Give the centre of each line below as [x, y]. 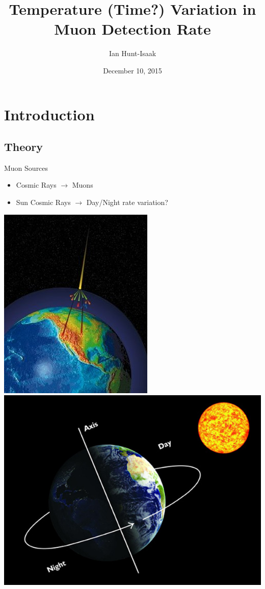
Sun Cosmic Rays [43, 202]
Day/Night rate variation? [127, 202]
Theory [24, 147]
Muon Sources [26, 168]
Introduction [49, 114]
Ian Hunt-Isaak [132, 53]
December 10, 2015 [132, 70]
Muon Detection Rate [132, 29]
